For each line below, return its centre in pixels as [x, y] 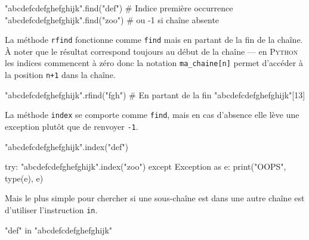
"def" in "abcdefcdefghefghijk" [59, 230]
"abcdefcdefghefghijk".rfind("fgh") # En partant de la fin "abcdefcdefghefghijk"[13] [155, 94]
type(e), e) [24, 178]
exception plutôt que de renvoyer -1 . [72, 126]
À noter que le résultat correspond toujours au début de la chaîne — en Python [152, 51]
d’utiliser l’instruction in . [51, 210]
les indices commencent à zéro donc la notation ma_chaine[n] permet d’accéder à [154, 63]
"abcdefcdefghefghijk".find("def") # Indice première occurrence [119, 8]
